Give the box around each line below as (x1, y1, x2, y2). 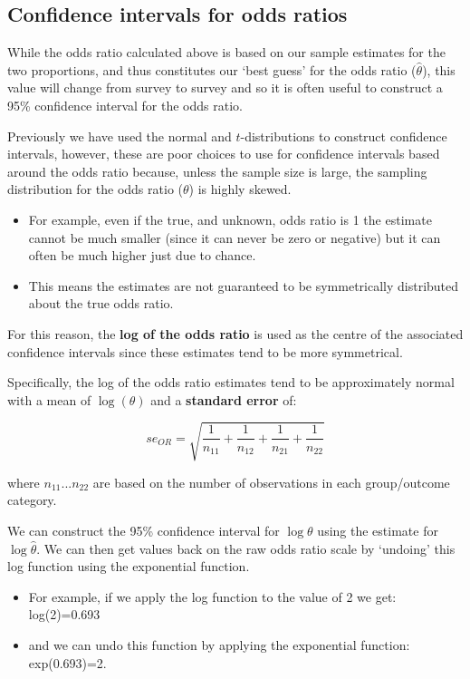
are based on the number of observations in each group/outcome (92, 472, 450, 491)
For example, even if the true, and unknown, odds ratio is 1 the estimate (28, 209, 432, 228)
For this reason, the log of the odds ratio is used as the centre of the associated (7, 324, 464, 343)
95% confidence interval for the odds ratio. (7, 95, 243, 114)
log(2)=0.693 (28, 605, 101, 624)
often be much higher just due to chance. (28, 246, 256, 265)
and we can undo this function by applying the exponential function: (28, 635, 410, 654)
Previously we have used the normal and (7, 126, 232, 145)
